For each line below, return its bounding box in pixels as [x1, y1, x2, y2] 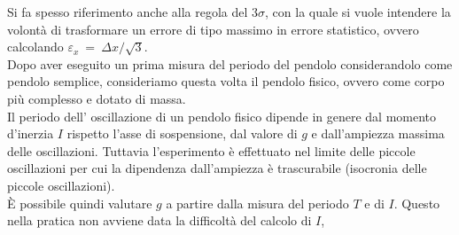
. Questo [393, 193, 440, 212]
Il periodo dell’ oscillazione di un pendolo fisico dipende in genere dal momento [7, 106, 437, 125]
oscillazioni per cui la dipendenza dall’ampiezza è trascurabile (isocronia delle [7, 159, 427, 177]
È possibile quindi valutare [7, 193, 152, 212]
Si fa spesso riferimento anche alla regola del [7, 3, 248, 20]
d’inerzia [7, 124, 54, 143]
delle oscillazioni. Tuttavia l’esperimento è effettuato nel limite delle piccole [7, 141, 416, 160]
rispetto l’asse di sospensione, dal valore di [66, 124, 298, 143]
